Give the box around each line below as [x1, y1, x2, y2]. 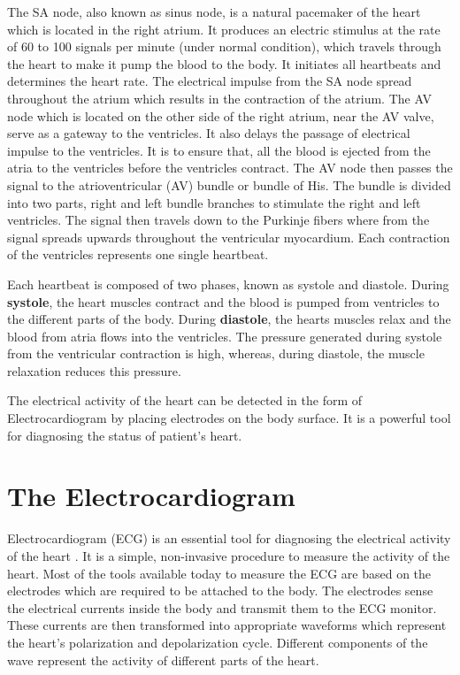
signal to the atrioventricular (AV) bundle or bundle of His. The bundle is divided [7, 175, 451, 194]
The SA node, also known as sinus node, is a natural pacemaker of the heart [7, 3, 421, 20]
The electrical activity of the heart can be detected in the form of [7, 391, 363, 410]
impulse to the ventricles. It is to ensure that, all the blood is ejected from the [7, 141, 431, 159]
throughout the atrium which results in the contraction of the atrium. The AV [7, 88, 432, 107]
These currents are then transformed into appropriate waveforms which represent [7, 616, 447, 634]
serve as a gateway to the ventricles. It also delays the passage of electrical [7, 124, 410, 142]
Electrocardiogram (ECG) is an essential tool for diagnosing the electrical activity [7, 529, 451, 548]
